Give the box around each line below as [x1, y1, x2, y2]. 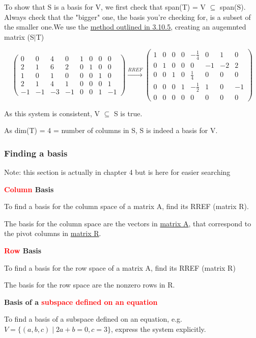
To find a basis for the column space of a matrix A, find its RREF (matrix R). [4, 201, 249, 212]
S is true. [113, 108, 143, 118]
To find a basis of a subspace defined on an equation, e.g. [4, 314, 182, 324]
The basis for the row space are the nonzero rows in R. [4, 279, 175, 290]
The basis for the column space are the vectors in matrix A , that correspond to [4, 218, 251, 228]
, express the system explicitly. [111, 323, 206, 334]
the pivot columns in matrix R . [4, 228, 101, 239]
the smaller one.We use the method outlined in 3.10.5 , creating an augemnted [4, 21, 246, 32]
